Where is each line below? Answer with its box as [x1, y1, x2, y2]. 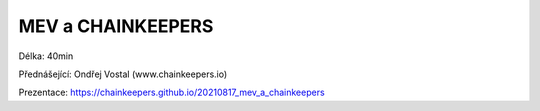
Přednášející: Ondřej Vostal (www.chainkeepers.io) [18, 68, 228, 80]
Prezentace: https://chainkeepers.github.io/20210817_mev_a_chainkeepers [18, 86, 325, 99]
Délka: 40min [18, 50, 74, 62]
